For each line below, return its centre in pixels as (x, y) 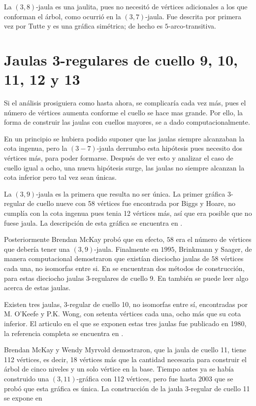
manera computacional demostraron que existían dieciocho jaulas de (107, 258)
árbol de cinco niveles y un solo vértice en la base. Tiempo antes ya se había (119, 369)
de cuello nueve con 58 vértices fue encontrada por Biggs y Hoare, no (131, 203)
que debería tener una (37, 249)
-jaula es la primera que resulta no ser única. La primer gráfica (131, 193)
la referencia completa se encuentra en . (64, 333)
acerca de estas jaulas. (37, 288)
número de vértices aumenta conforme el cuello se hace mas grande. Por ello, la (124, 112)
